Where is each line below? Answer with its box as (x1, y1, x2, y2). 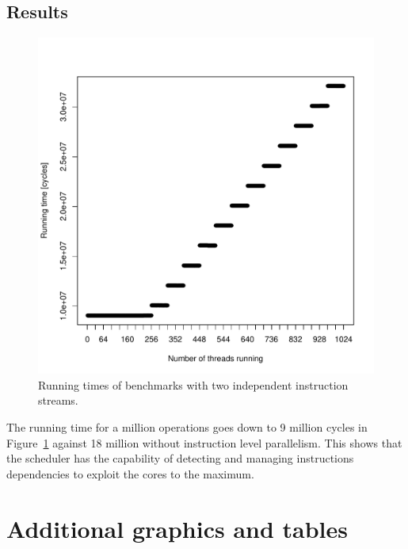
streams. (38, 392, 78, 409)
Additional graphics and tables (6, 512, 349, 544)
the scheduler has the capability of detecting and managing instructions (6, 450, 354, 466)
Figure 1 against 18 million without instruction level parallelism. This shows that (6, 434, 402, 451)
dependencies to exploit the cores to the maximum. (6, 465, 254, 482)
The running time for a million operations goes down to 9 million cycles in (6, 418, 368, 435)
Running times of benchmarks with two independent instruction (38, 376, 349, 393)
